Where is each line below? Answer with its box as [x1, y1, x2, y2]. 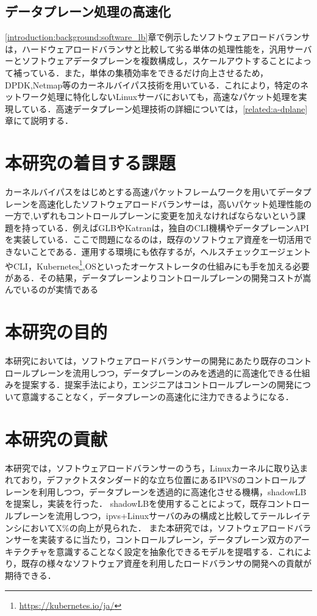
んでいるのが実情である [5, 283, 99, 296]
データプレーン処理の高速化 [5, 2, 171, 21]
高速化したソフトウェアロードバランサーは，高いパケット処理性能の [38, 197, 312, 210]
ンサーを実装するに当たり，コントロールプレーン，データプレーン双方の [5, 533, 293, 546]
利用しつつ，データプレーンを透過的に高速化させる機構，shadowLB [38, 485, 307, 498]
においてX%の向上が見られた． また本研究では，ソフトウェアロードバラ [21, 521, 312, 534]
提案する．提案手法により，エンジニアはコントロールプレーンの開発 [21, 378, 294, 391]
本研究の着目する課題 [5, 150, 176, 175]
